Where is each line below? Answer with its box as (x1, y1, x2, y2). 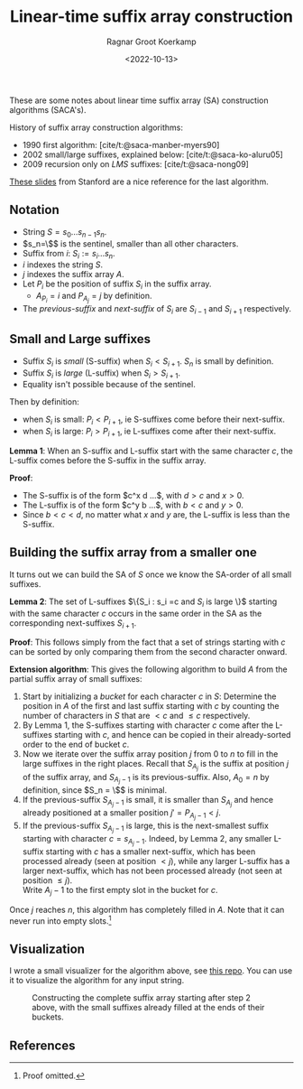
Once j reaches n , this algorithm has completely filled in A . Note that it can (9, 905, 285, 916)
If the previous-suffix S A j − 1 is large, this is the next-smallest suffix (22, 820, 269, 834)
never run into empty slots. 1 (9, 914, 112, 926)
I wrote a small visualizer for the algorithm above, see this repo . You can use (9, 965, 293, 976)
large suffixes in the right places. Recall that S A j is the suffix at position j (22, 759, 289, 773)
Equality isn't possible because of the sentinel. (22, 379, 196, 390)
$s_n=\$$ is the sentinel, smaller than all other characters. (22, 237, 239, 249)
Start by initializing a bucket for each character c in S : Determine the (22, 691, 277, 702)
